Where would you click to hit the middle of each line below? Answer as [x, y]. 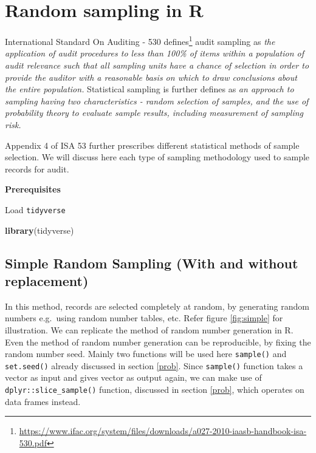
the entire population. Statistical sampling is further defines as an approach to [149, 89]
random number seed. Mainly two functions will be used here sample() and [146, 354]
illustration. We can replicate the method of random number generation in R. [149, 329]
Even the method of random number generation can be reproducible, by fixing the [158, 342]
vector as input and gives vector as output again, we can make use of [133, 377]
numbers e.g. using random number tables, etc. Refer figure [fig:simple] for [144, 318]
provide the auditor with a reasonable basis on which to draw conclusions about [151, 77]
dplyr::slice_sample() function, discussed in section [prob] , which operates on [155, 390]
